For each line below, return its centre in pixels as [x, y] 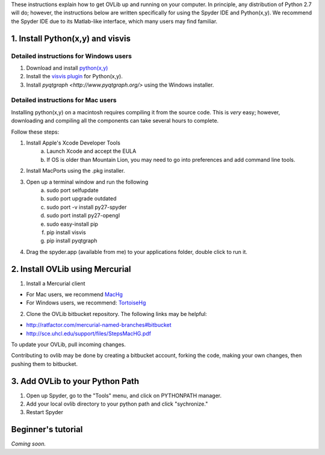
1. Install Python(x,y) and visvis [71, 38]
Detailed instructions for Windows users [72, 56]
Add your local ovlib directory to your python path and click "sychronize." [117, 404]
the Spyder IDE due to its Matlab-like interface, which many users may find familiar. [114, 21]
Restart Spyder [45, 412]
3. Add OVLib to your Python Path [75, 381]
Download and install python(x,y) [67, 68]
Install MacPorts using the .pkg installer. [76, 171]
